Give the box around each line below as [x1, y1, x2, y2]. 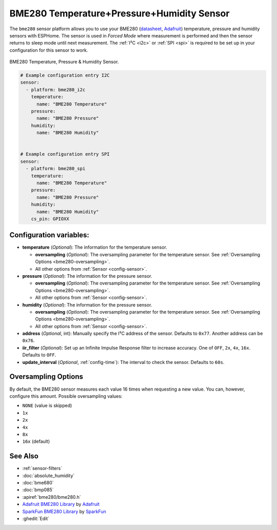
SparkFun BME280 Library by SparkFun [22, 508, 106, 515]
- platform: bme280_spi [26, 166, 86, 172]
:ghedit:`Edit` [22, 515, 50, 521]
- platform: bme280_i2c [26, 87, 86, 92]
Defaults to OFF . [22, 352, 56, 358]
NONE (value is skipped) [22, 402, 72, 409]
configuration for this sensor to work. [9, 47, 88, 53]
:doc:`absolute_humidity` [22, 472, 75, 479]
